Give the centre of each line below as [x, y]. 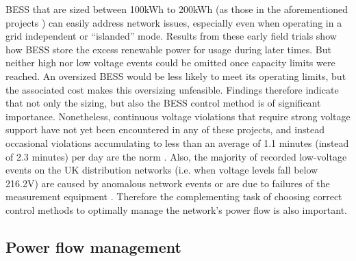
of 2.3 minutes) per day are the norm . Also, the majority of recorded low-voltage [176, 156]
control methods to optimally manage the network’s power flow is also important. [176, 209]
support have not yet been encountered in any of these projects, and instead [165, 129]
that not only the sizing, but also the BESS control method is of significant [163, 103]
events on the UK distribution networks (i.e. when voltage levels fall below [162, 170]
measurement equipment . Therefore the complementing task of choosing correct [174, 196]
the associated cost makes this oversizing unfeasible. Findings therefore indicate [172, 89]
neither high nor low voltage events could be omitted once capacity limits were [170, 63]
